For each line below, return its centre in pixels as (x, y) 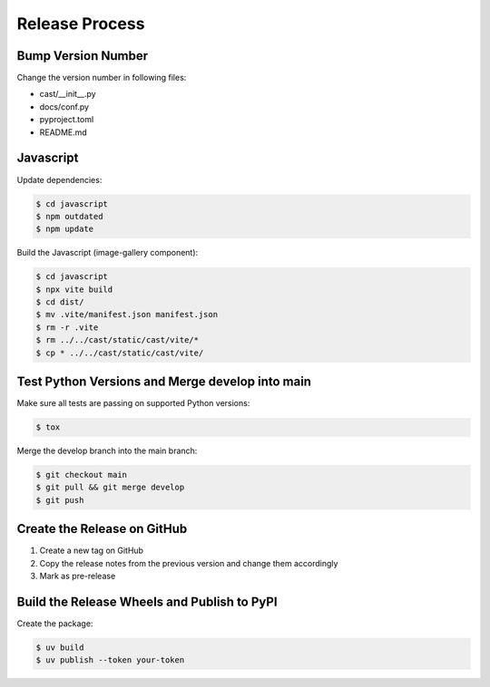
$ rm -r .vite (67, 327)
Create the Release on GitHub (102, 529)
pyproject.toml (67, 120)
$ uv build (60, 648)
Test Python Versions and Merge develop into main (164, 382)
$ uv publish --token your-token (110, 660)
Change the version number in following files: (102, 78)
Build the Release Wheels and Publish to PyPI (147, 601)
